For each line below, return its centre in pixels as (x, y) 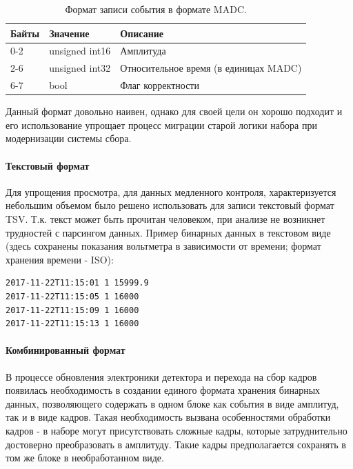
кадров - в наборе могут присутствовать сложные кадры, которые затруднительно (176, 430)
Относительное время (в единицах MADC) (211, 68)
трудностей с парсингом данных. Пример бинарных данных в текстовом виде (168, 232)
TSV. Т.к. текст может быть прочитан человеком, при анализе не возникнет (165, 218)
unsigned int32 (80, 68)
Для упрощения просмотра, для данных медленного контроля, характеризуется (171, 191)
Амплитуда (143, 51)
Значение (69, 33)
